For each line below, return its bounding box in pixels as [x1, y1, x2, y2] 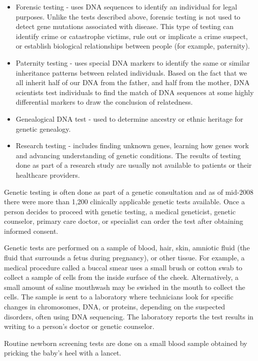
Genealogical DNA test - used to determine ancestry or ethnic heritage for [15, 113, 243, 124]
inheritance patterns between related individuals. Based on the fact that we [15, 67, 247, 78]
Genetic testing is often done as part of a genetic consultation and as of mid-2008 [4, 186, 253, 197]
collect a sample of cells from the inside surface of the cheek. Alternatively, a [4, 272, 238, 282]
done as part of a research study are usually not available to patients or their [15, 160, 252, 170]
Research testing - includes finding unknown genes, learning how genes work [15, 140, 249, 151]
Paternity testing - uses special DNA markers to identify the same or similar [15, 57, 250, 68]
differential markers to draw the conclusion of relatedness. [15, 97, 193, 107]
